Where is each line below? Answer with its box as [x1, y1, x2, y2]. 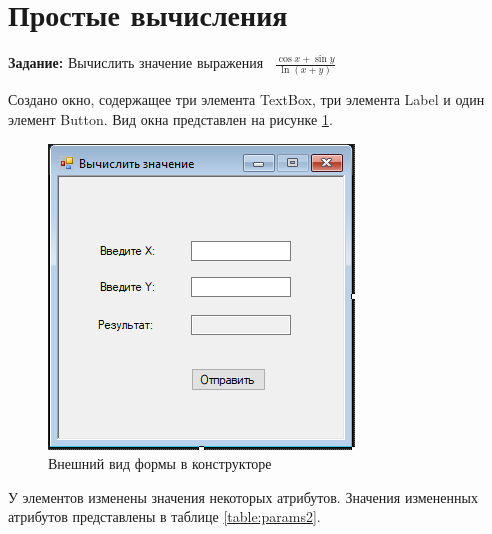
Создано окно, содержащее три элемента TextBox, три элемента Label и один [8, 89, 485, 110]
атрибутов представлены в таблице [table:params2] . [8, 506, 321, 527]
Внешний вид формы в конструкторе [48, 453, 272, 474]
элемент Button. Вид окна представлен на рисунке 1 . [8, 109, 333, 130]
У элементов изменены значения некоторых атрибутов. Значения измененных [8, 486, 478, 507]
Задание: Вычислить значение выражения [8, 52, 264, 73]
